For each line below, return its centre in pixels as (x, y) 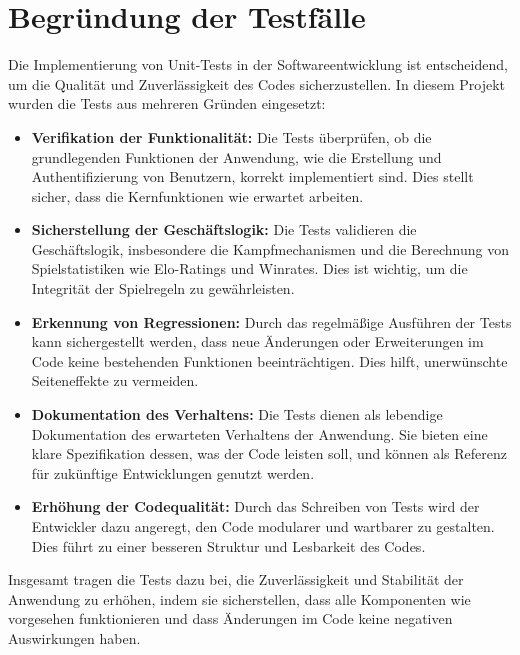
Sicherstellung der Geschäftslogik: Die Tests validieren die (224, 229)
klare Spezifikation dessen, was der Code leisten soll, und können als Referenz (269, 453)
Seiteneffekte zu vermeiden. (115, 380)
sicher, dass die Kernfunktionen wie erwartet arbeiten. (197, 195)
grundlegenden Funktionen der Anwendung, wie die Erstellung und (236, 156)
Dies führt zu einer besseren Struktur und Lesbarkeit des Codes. (228, 545)
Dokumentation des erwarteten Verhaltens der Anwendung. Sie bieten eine (259, 433)
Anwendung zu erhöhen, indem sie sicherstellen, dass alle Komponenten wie (239, 598)
